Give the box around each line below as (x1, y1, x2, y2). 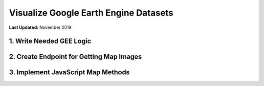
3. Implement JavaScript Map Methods (9, 68, 130, 77)
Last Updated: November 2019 (9, 24, 72, 30)
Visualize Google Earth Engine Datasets (9, 7, 174, 18)
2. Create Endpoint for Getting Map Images (9, 53, 142, 61)
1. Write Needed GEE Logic (9, 37, 91, 45)
